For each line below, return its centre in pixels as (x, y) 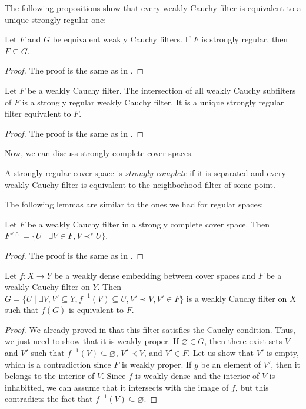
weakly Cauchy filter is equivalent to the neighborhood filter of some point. (140, 184)
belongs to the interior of (50, 376)
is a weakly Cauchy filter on (237, 298)
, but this (252, 387)
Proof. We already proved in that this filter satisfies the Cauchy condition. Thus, (150, 329)
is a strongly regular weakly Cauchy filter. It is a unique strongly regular (153, 102)
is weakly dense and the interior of (197, 376)
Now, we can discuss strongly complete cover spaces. (99, 153)
